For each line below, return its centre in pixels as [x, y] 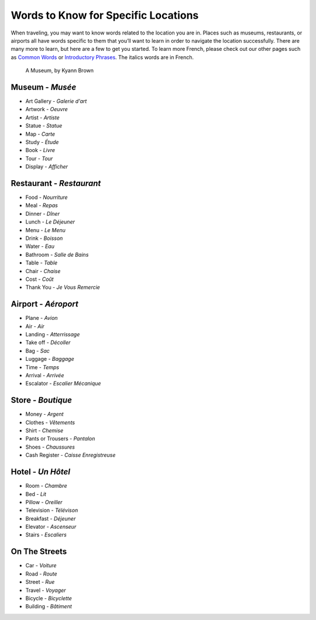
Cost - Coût [39, 279]
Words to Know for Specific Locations [105, 15]
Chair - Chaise [43, 271]
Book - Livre [40, 150]
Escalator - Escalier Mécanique [63, 384]
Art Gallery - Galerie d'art [56, 101]
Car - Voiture [41, 566]
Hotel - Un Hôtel [40, 472]
